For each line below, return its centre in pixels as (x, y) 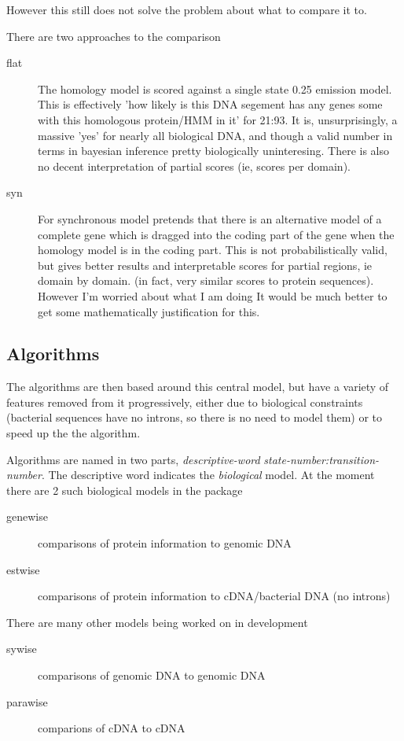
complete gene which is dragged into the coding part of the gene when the (216, 234)
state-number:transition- (321, 459)
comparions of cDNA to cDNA (112, 728)
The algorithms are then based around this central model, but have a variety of (198, 387)
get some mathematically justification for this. (149, 311)
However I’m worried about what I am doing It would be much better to (213, 295)
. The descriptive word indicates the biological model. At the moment (208, 475)
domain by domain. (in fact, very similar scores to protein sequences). (206, 280)
